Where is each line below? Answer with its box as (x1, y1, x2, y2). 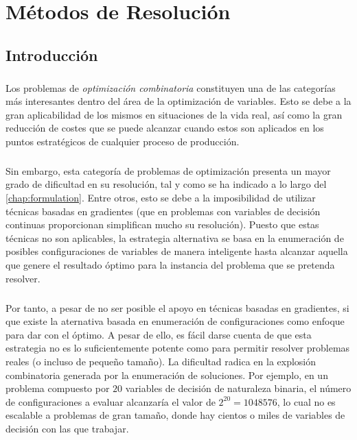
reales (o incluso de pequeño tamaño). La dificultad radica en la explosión (5, 354, 316, 368)
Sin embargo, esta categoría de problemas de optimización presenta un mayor (5, 163, 331, 178)
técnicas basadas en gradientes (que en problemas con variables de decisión (5, 204, 321, 218)
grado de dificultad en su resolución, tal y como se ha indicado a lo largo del (5, 177, 327, 191)
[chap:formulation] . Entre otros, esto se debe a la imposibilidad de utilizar (5, 191, 316, 205)
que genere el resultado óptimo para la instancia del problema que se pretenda (5, 258, 335, 272)
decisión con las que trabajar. (5, 421, 129, 435)
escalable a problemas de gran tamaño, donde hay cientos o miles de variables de (5, 408, 345, 422)
